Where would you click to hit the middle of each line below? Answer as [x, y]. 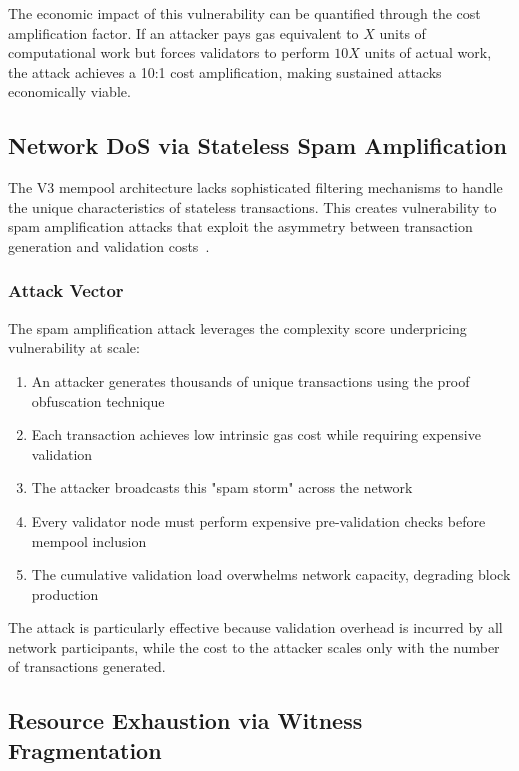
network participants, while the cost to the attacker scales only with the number [254, 646]
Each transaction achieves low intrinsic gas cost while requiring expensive [256, 434]
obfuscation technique [98, 400]
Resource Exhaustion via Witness [185, 720]
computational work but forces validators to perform [169, 52]
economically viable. [69, 91]
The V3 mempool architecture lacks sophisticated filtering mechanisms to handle [255, 187]
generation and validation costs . [109, 245]
